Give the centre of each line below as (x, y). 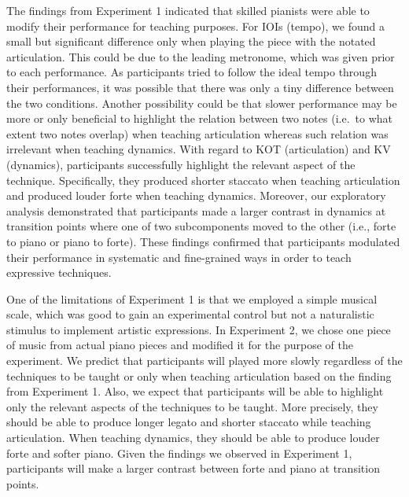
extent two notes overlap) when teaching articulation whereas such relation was (197, 133)
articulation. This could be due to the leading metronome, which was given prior (201, 56)
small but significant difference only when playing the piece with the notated (191, 41)
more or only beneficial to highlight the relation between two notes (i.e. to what (199, 118)
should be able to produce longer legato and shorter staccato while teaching (189, 422)
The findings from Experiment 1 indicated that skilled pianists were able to (188, 10)
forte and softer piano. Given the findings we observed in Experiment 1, (179, 453)
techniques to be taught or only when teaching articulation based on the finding (199, 376)
